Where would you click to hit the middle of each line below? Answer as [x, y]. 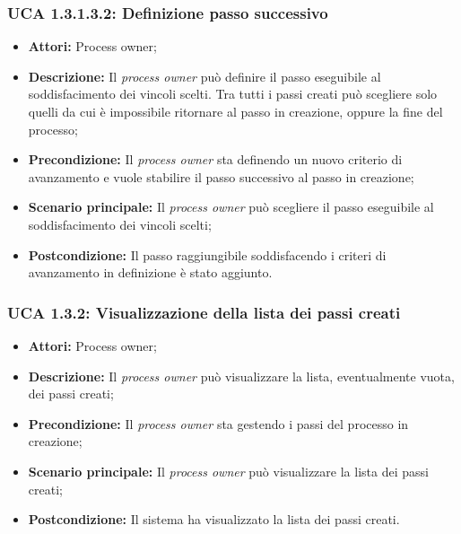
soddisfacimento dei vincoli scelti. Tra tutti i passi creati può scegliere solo [233, 94]
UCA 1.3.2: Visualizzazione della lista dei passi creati [204, 312]
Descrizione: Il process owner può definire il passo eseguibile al [204, 76]
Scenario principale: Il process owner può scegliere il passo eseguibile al [231, 207]
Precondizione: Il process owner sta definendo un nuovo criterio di [215, 159]
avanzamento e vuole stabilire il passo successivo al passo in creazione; [221, 176]
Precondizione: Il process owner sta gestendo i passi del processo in [218, 423]
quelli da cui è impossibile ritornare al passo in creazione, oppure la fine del [235, 111]
